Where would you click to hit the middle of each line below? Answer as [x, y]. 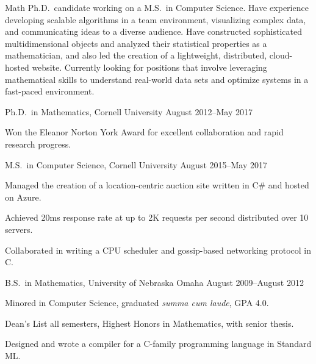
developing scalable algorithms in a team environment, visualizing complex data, [156, 19]
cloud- [281, 55]
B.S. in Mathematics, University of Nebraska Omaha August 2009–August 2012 [154, 282]
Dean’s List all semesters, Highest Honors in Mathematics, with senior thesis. [149, 323]
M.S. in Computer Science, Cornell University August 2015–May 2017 [136, 164]
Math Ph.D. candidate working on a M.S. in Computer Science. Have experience [157, 7]
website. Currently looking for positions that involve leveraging [149, 67]
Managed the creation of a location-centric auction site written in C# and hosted [157, 185]
